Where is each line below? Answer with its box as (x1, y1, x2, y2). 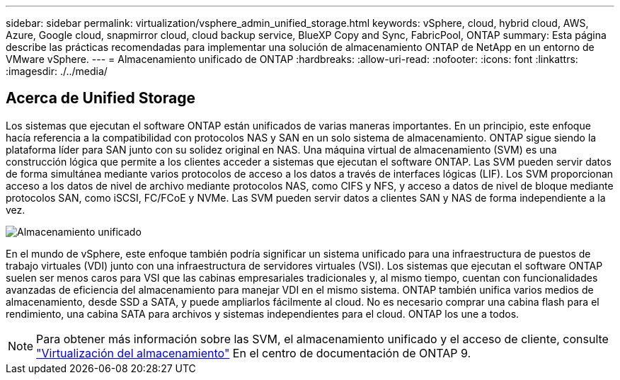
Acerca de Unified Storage (6, 89, 195, 108)
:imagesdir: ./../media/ (6, 65, 108, 77)
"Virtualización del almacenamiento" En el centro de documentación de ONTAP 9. (36, 345, 471, 360)
